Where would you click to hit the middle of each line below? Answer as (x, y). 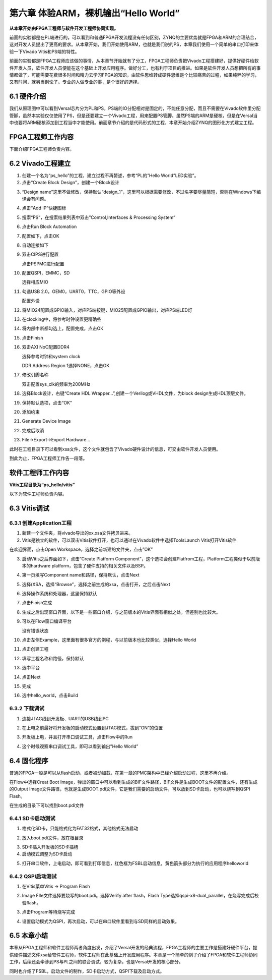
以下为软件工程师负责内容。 (38, 494)
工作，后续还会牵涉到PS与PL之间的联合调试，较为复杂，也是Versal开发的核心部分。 (96, 962)
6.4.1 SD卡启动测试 (32, 818)
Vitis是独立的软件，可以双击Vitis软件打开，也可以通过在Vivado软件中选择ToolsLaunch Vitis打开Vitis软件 (129, 540)
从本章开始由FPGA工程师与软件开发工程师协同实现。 (64, 28)
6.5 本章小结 (28, 936)
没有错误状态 (35, 630)
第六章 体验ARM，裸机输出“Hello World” (94, 13)
